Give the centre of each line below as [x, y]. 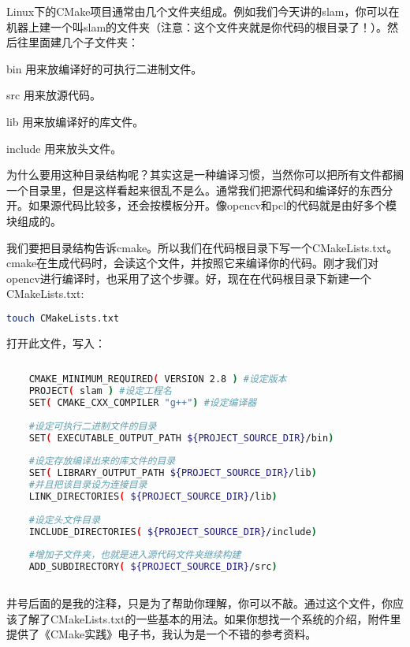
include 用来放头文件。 [64, 148]
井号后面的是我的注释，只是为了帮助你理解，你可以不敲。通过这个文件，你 [199, 603]
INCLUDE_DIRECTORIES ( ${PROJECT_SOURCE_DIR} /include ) [173, 532]
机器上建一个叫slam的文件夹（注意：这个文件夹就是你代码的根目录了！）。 [197, 26]
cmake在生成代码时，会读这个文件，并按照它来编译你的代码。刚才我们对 [193, 263]
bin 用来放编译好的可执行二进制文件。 [104, 68]
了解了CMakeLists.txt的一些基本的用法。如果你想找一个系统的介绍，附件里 [209, 618]
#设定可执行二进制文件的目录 [93, 426]
